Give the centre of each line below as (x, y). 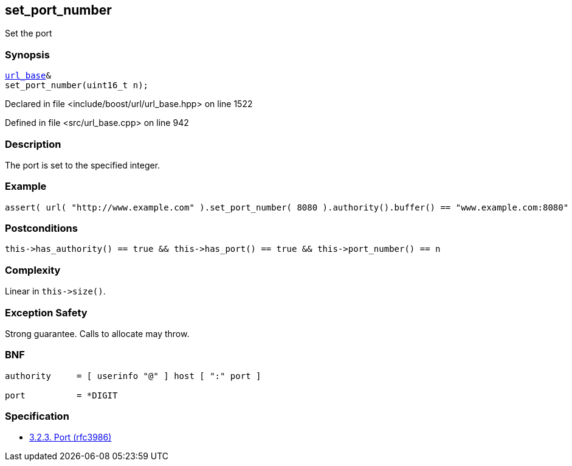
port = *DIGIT (61, 395)
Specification (37, 416)
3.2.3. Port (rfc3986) (71, 437)
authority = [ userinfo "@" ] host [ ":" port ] (133, 376)
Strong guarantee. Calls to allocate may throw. (97, 333)
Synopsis (27, 54)
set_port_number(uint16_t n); (77, 85)
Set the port (29, 33)
